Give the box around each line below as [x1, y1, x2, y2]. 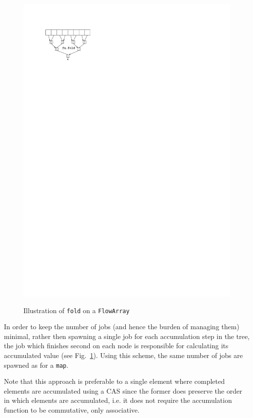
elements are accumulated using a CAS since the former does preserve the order [4, 385, 242, 396]
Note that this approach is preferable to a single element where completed [4, 376, 225, 386]
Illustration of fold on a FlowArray [23, 305, 130, 315]
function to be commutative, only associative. [4, 404, 140, 415]
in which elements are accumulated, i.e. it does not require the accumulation [4, 395, 232, 405]
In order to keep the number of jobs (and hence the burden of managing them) [4, 321, 239, 332]
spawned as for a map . [4, 359, 69, 370]
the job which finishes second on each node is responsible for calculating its [4, 340, 229, 351]
